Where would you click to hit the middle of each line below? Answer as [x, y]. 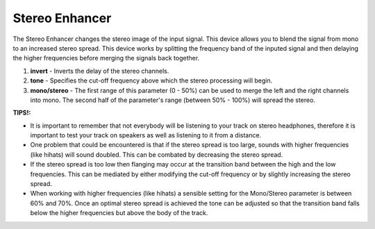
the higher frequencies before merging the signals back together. [106, 58]
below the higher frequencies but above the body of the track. [119, 213]
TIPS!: [22, 113]
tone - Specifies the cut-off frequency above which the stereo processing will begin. [151, 80]
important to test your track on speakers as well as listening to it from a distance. [146, 135]
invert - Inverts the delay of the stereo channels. [100, 71]
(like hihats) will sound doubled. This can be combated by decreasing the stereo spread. [157, 154]
